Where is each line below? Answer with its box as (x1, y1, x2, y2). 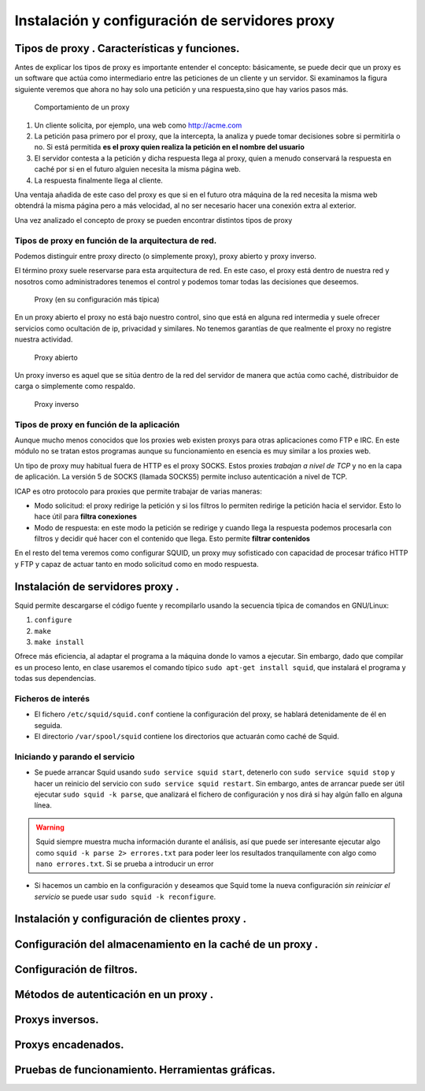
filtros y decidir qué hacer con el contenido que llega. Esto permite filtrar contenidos (34, 534, 311, 543)
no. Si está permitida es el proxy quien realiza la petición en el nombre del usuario (34, 142, 305, 152)
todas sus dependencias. (14, 674, 97, 683)
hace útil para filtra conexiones (34, 512, 138, 521)
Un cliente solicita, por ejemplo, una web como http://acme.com (34, 120, 242, 130)
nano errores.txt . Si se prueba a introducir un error (35, 859, 214, 868)
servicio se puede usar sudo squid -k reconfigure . (34, 892, 216, 901)
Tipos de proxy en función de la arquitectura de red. (14, 235, 217, 246)
